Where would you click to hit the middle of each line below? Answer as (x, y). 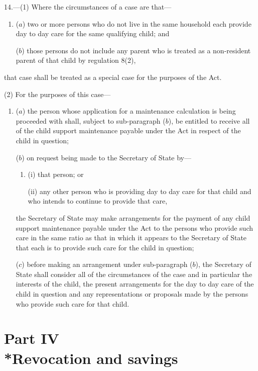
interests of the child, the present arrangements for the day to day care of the (135, 284)
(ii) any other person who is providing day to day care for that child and (140, 191)
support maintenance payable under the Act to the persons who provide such (134, 227)
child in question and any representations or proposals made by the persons (132, 294)
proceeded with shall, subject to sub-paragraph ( (91, 120)
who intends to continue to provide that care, (98, 201)
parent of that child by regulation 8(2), (76, 60)
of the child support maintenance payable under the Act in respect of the (128, 130)
